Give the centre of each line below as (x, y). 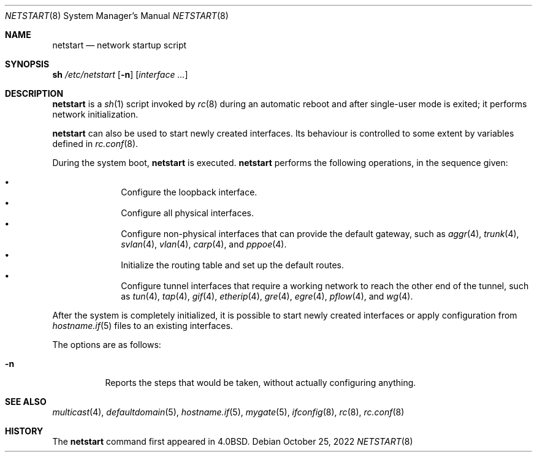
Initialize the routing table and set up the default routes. (233, 265)
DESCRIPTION (34, 93)
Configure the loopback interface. (189, 192)
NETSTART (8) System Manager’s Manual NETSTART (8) (117, 16)
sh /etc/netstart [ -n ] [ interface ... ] (120, 74)
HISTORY (24, 431)
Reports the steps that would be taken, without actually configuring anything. (261, 383)
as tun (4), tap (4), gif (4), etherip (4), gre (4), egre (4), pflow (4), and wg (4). (267, 296)
